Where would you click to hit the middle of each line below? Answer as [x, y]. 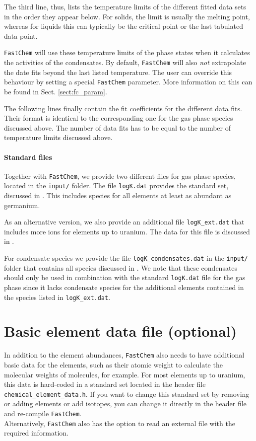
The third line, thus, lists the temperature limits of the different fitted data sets [125, 6]
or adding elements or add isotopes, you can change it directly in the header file [125, 404]
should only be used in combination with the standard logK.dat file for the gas [125, 277]
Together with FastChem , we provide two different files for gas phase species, [120, 176]
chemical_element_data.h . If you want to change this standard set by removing [127, 394]
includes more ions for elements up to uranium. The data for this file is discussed [127, 231]
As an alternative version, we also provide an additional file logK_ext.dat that [124, 222]
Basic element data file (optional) [121, 331]
